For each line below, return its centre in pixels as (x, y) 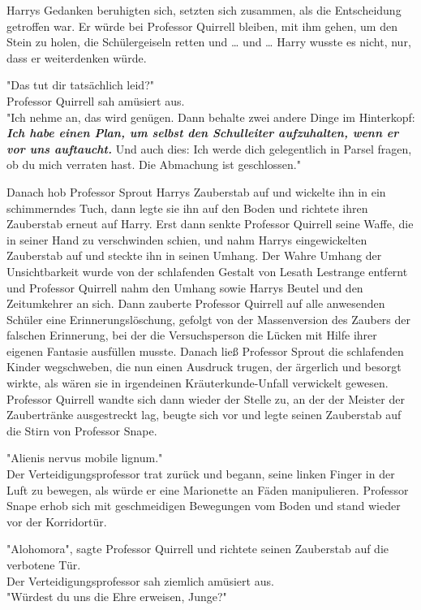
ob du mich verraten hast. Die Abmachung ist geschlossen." (154, 164)
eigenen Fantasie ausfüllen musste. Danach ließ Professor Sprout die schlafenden (205, 350)
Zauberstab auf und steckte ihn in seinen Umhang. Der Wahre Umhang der (194, 255)
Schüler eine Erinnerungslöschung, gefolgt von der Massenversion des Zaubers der (209, 319)
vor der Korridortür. (57, 521)
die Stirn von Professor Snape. (82, 430)
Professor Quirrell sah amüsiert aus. (96, 100)
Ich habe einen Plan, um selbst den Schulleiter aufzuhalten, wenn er (203, 133)
